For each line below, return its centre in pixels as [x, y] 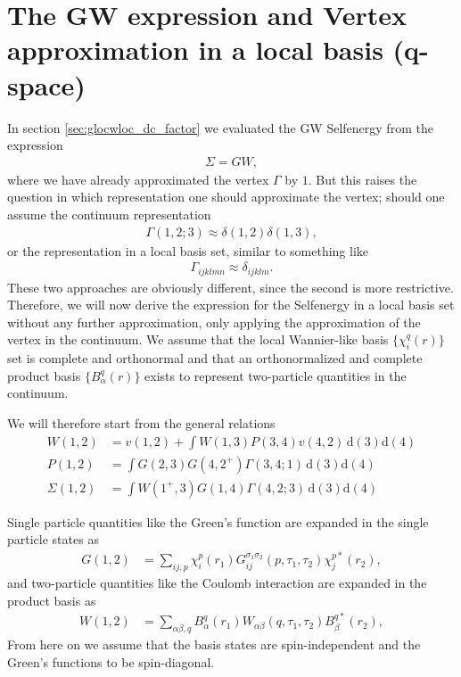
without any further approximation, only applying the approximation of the [214, 322]
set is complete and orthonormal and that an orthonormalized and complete [215, 358]
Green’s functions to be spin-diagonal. [111, 661]
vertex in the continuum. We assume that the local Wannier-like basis [198, 339]
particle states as [53, 539]
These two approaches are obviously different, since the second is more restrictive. [230, 287]
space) [46, 84]
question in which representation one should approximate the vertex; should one [226, 197]
